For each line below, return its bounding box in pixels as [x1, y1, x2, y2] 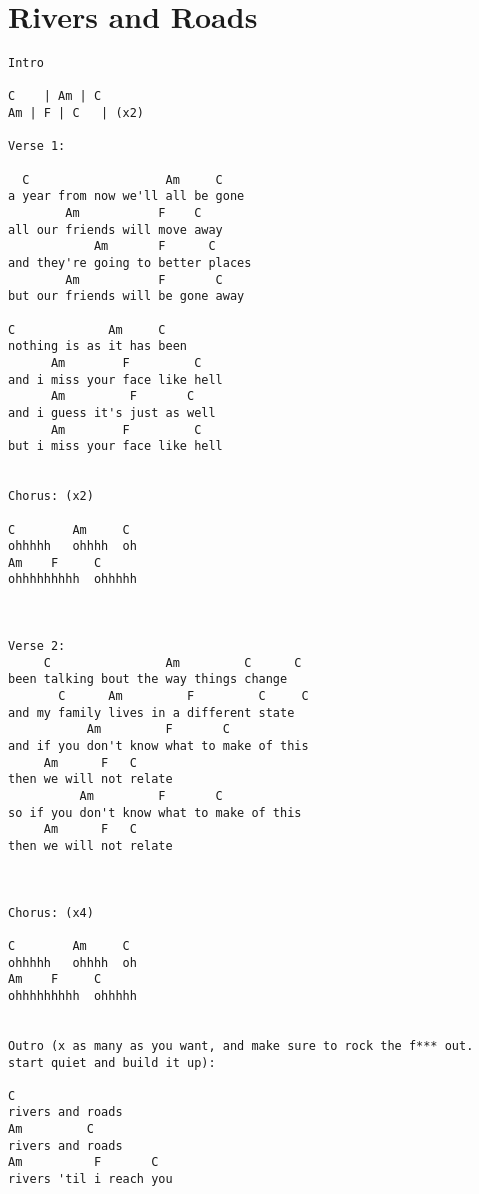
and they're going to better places [8, 256, 252, 270]
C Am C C [43, 655, 302, 670]
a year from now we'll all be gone [8, 189, 245, 204]
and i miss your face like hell [8, 372, 223, 387]
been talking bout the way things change [8, 672, 288, 687]
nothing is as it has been [8, 339, 187, 354]
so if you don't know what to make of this [8, 805, 302, 820]
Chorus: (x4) [8, 905, 94, 920]
